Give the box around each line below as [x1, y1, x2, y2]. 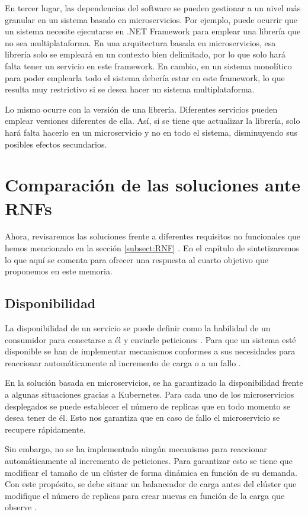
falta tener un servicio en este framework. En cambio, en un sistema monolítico [5, 59, 292, 72]
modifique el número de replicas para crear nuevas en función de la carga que [5, 489, 285, 501]
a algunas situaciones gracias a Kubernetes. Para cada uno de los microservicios [5, 388, 294, 400]
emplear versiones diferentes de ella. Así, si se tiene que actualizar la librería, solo [5, 114, 300, 127]
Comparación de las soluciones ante [5, 172, 300, 197]
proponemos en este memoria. [5, 265, 113, 277]
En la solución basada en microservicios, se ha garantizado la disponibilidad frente [5, 376, 303, 389]
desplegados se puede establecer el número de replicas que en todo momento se [5, 399, 290, 412]
